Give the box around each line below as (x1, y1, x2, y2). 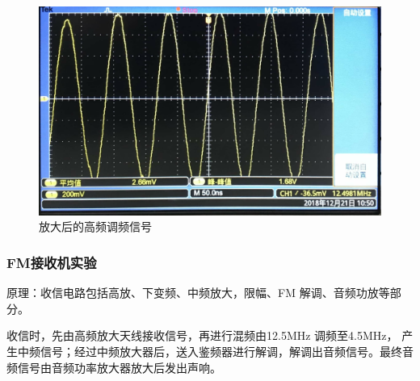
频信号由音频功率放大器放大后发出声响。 (6, 358, 221, 375)
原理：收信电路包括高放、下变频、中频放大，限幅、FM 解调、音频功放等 (6, 284, 390, 301)
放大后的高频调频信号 (39, 218, 152, 235)
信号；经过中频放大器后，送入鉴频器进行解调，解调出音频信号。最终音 (40, 342, 414, 359)
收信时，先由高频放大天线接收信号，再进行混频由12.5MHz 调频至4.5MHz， (6, 327, 398, 344)
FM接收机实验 (6, 252, 97, 272)
